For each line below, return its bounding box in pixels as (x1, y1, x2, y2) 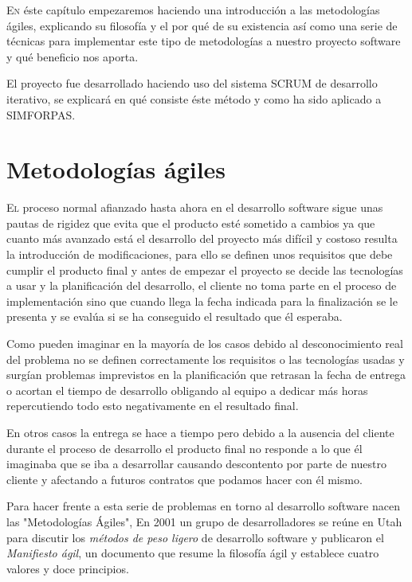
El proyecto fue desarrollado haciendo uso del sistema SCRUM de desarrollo (6, 75, 378, 92)
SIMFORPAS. (6, 106, 76, 123)
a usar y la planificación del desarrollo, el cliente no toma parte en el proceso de (6, 277, 397, 294)
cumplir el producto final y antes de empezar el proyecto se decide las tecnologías (6, 261, 403, 278)
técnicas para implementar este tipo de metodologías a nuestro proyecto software (6, 33, 401, 49)
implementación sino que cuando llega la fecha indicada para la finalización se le (6, 292, 398, 309)
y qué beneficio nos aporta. (6, 48, 139, 64)
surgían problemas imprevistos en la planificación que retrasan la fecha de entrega (6, 366, 406, 383)
